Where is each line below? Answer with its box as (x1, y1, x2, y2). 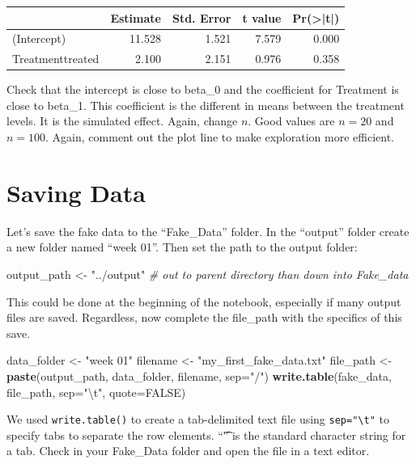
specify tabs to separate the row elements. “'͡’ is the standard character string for (6, 426, 406, 443)
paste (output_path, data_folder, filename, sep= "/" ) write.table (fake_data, (6, 367, 392, 384)
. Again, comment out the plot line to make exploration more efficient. (45, 129, 394, 146)
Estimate (110, 9, 161, 26)
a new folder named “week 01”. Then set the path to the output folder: (6, 238, 358, 255)
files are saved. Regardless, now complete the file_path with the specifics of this (6, 309, 402, 326)
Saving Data (6, 175, 146, 209)
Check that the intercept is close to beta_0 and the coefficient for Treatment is (6, 81, 399, 98)
